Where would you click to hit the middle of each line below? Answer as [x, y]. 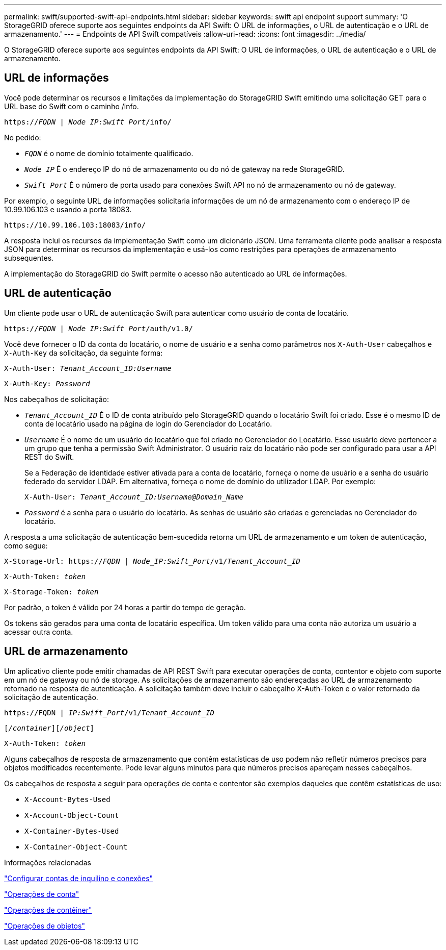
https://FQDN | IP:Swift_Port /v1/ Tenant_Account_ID [109, 712]
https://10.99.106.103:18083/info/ [75, 225]
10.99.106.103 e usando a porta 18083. [68, 209]
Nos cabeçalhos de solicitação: [57, 399]
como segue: [26, 545]
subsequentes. [29, 258]
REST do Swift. [49, 457]
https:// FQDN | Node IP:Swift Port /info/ [88, 122]
